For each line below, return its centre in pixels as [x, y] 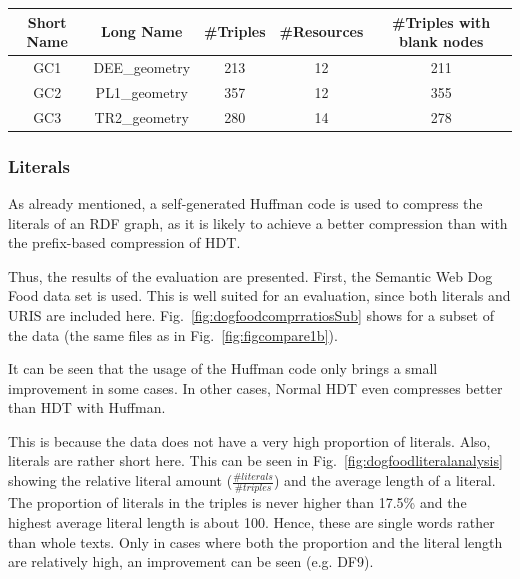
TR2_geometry [141, 116]
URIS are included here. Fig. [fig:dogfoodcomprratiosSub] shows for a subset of [251, 314]
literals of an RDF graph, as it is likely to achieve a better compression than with [258, 222]
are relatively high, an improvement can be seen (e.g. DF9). [191, 561]
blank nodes [441, 41]
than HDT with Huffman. [87, 407]
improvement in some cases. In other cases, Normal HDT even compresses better [255, 387]
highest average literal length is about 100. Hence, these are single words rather [251, 521]
